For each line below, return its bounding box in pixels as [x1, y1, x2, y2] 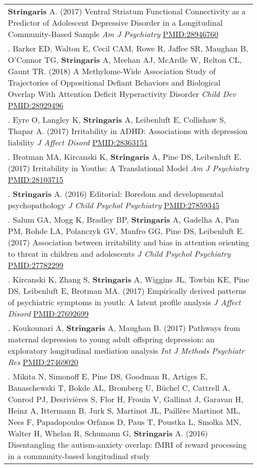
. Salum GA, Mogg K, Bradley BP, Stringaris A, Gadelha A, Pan [8, 214, 239, 225]
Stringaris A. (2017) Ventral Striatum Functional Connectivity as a [8, 5, 246, 17]
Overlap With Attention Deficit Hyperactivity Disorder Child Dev [8, 88, 236, 99]
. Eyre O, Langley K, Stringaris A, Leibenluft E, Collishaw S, [8, 114, 226, 125]
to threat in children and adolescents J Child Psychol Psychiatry [8, 248, 231, 259]
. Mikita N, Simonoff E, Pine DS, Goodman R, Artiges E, [8, 371, 208, 382]
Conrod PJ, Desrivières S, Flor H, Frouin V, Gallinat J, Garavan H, [8, 393, 244, 405]
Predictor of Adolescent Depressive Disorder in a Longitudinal [8, 17, 223, 28]
